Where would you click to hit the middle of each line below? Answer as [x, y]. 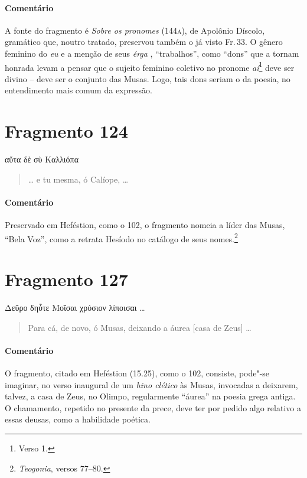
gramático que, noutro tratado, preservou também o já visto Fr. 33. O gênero [144, 42]
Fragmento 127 [66, 279]
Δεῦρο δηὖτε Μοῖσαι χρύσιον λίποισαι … [75, 308]
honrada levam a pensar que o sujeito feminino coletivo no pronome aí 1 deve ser [150, 66]
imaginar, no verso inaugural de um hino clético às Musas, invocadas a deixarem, [151, 384]
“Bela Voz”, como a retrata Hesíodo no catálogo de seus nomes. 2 [121, 238]
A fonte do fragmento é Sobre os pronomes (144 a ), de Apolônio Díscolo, [135, 30]
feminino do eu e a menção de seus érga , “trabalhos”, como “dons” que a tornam [152, 53]
